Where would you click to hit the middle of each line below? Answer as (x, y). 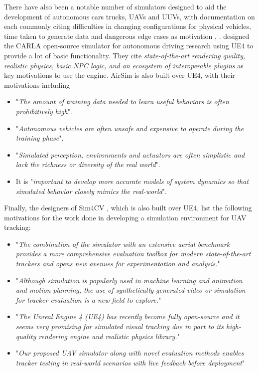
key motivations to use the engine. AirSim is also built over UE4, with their (120, 75)
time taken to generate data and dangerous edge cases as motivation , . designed (127, 36)
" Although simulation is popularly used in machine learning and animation (129, 280)
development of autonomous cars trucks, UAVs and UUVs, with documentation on (129, 16)
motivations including (37, 85)
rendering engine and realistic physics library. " (109, 336)
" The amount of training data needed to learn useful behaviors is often (122, 101)
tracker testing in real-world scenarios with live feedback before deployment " (130, 362)
